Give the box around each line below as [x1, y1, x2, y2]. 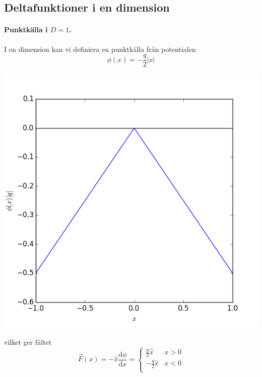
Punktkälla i [4, 24, 48, 35]
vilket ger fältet [4, 336, 52, 347]
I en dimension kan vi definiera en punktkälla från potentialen [4, 43, 196, 54]
